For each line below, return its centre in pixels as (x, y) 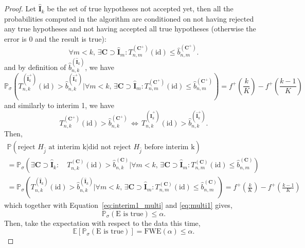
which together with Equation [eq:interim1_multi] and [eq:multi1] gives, (118, 205)
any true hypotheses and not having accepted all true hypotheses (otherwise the (130, 29)
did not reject (110, 147)
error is (15, 39)
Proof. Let (20, 8)
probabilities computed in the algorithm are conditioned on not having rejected (129, 18)
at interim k (67, 147)
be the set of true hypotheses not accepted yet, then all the (140, 8)
